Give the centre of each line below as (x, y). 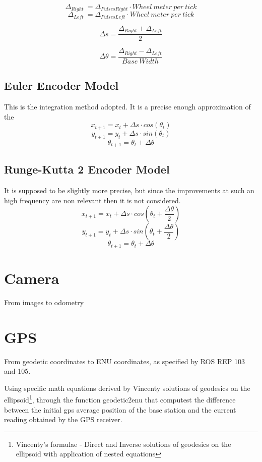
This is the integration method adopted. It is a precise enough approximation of (127, 107)
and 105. (17, 371)
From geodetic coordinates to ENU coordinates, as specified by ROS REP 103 (124, 361)
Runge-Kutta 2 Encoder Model (87, 169)
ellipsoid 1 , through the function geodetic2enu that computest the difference (120, 399)
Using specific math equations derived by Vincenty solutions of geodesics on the (127, 388)
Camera (32, 278)
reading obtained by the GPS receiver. (63, 419)
